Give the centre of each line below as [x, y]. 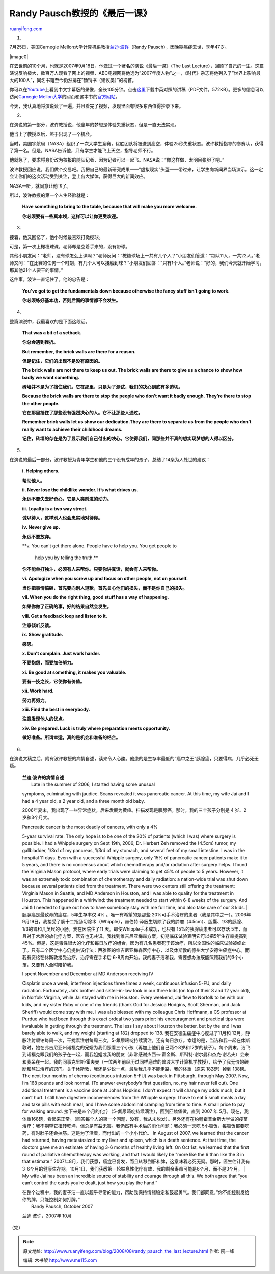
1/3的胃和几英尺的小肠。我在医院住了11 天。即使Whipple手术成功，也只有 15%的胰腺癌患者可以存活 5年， [132, 929]
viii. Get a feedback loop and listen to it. [65, 616]
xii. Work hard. [38, 691]
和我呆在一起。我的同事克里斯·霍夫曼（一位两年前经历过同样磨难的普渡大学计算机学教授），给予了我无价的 [133, 1061]
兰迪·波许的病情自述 [43, 777]
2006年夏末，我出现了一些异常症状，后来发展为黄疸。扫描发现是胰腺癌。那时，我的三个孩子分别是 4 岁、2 [134, 810]
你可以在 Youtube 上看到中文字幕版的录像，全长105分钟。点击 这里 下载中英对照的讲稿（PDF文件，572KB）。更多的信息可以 [137, 90]
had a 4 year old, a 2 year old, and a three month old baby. [84, 801]
